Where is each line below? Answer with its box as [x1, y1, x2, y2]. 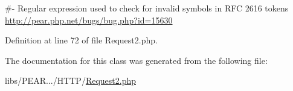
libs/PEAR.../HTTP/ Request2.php [5, 74, 137, 87]
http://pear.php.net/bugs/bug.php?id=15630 [5, 13, 173, 26]
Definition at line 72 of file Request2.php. [5, 34, 158, 46]
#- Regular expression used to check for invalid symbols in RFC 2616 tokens [5, 2, 289, 14]
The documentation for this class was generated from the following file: [5, 54, 268, 66]
